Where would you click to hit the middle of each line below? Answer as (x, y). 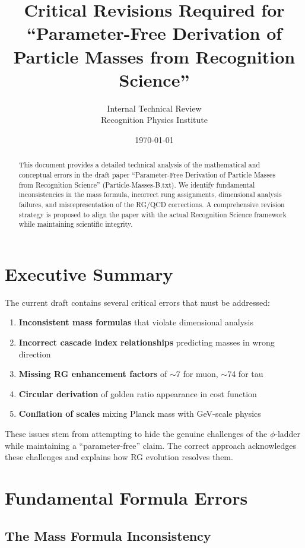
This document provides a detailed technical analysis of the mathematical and (139, 165)
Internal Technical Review (154, 108)
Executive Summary (89, 273)
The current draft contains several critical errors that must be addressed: (137, 302)
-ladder (288, 433)
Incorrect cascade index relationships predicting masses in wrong (147, 342)
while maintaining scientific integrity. (76, 224)
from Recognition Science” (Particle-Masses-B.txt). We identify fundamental (137, 184)
